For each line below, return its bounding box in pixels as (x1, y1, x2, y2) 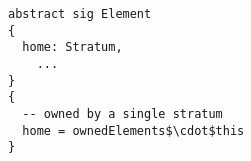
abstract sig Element (8, 7, 152, 21)
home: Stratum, (22, 40, 123, 55)
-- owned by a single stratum (22, 106, 223, 121)
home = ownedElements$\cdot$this (22, 123, 245, 138)
